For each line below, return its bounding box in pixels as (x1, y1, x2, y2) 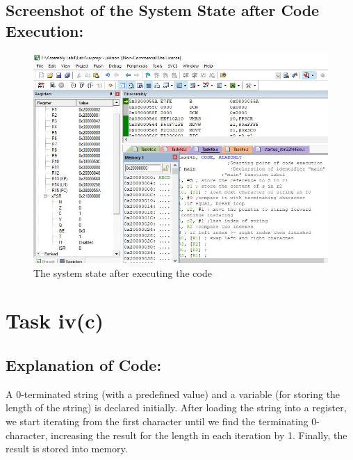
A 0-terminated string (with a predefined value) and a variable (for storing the (6, 386, 340, 401)
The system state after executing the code (33, 265, 212, 280)
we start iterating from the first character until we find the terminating (6, 413, 309, 428)
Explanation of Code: (6, 354, 162, 375)
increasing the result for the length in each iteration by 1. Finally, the (51, 427, 347, 442)
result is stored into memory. (6, 441, 128, 456)
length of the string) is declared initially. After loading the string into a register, (6, 400, 347, 415)
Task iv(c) (6, 306, 104, 335)
